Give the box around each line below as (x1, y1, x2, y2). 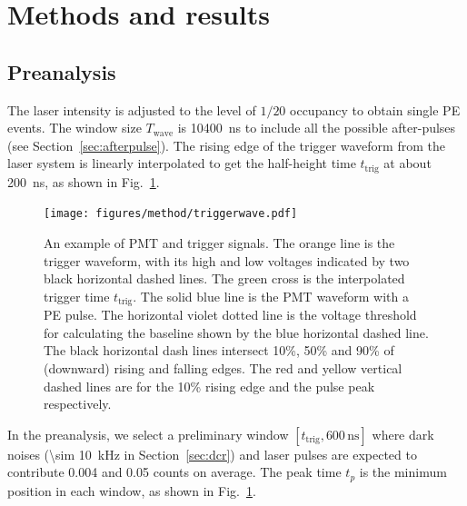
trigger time (44, 286, 110, 305)
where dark (372, 424, 434, 443)
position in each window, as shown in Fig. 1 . (7, 481, 256, 500)
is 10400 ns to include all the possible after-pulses (177, 118, 456, 137)
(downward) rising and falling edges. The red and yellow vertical (44, 359, 402, 378)
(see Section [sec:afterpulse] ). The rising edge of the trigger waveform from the (7, 135, 445, 154)
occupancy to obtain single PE (290, 100, 461, 119)
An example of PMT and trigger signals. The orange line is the (44, 233, 395, 253)
